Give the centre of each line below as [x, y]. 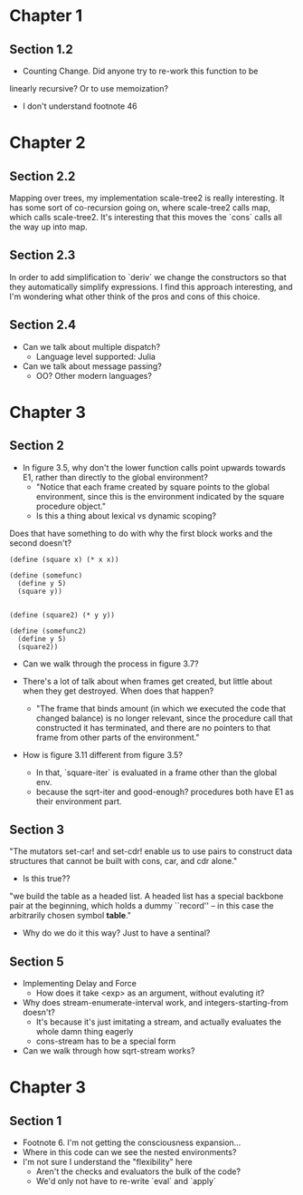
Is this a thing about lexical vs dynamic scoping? [126, 515]
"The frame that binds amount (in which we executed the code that [161, 708]
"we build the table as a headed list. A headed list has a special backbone [147, 896]
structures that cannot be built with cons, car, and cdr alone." [123, 861]
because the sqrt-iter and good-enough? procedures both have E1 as [165, 792]
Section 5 [37, 962]
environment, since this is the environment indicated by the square [160, 496]
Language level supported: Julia [96, 356]
